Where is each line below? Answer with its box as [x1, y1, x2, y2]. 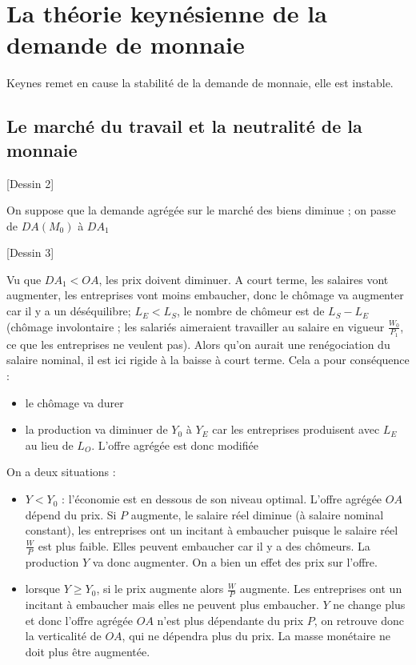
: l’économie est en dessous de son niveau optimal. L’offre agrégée [62, 491, 382, 507]
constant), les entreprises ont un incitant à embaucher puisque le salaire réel [25, 522, 398, 539]
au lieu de [25, 436, 74, 453]
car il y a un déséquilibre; [6, 302, 131, 319]
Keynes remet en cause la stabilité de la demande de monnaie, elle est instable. [6, 74, 394, 91]
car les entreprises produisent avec [212, 421, 380, 438]
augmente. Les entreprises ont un [239, 580, 402, 597]
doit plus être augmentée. [25, 643, 150, 659]
